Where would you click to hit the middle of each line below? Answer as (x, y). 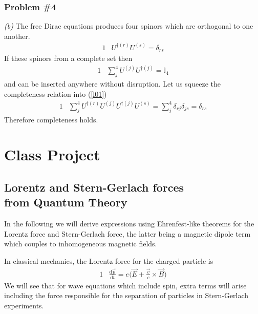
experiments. (24, 305)
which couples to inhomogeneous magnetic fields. (81, 244)
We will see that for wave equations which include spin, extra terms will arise (125, 285)
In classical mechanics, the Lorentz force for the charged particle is (109, 260)
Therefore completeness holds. (51, 119)
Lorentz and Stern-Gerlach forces (94, 187)
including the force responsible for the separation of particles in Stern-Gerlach (126, 295)
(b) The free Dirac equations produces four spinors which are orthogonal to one (129, 26)
